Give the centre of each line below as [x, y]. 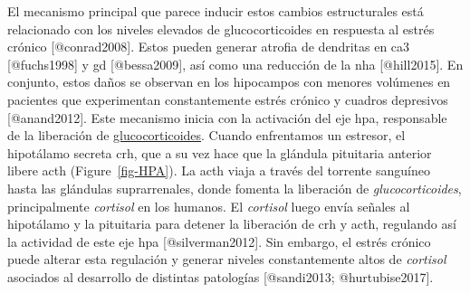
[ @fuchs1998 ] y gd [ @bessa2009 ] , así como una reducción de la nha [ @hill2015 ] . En [235, 64]
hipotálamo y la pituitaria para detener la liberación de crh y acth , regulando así [232, 224]
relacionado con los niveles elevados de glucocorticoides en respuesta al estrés [221, 28]
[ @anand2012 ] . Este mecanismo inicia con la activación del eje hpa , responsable [227, 117]
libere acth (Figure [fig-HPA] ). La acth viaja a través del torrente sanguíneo [219, 170]
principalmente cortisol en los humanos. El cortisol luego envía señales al [209, 206]
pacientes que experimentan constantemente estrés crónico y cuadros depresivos [228, 99]
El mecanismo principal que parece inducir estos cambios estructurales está [216, 11]
